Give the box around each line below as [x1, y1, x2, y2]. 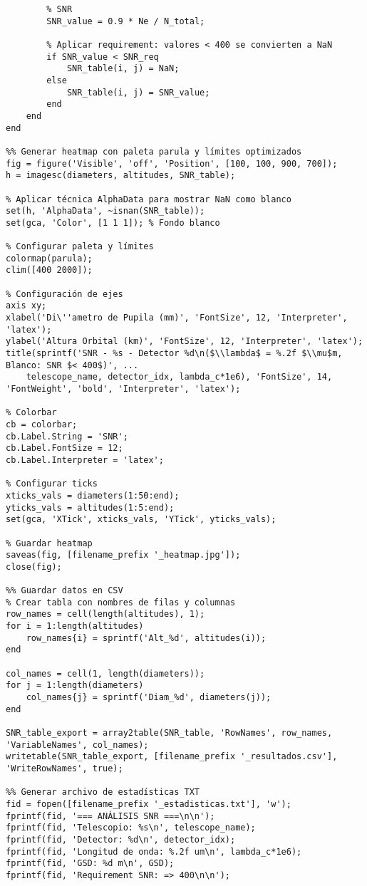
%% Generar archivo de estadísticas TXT [6, 787, 200, 798]
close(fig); [6, 561, 62, 572]
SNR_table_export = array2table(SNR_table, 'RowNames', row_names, [6, 728, 333, 739]
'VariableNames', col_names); [6, 739, 149, 750]
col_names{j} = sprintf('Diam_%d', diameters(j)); [26, 692, 272, 703]
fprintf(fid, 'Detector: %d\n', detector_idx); [6, 834, 236, 845]
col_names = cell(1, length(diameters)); [6, 668, 205, 679]
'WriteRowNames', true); [6, 763, 123, 773]
